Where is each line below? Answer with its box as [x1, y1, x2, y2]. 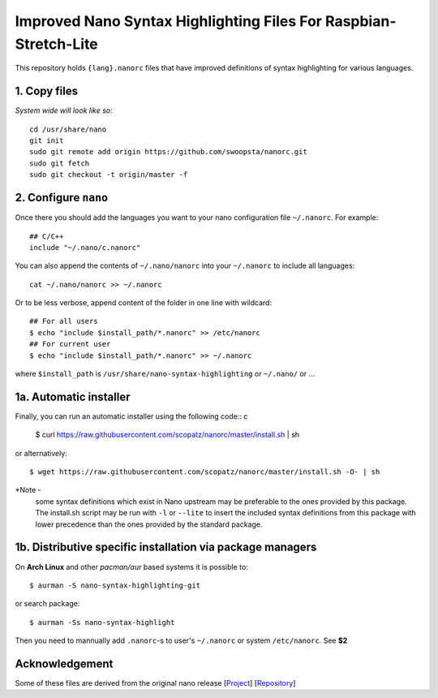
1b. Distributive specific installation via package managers [15, 541, 317, 554]
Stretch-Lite [15, 35, 99, 53]
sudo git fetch [29, 158, 90, 168]
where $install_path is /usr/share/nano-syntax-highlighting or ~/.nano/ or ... [15, 369, 316, 379]
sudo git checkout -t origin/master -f [29, 170, 188, 179]
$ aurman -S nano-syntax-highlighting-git [29, 580, 201, 590]
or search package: [15, 599, 80, 609]
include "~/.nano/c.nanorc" [29, 243, 141, 252]
